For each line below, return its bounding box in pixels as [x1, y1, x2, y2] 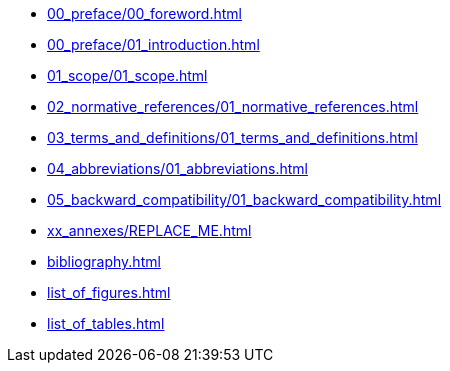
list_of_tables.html [47, 315, 165, 332]
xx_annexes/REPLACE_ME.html [47, 222, 252, 239]
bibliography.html [47, 253, 161, 270]
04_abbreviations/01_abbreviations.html [47, 160, 308, 177]
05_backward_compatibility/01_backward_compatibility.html [47, 191, 442, 208]
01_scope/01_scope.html [47, 67, 208, 84]
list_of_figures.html [47, 284, 171, 301]
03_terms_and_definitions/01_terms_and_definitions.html [47, 129, 418, 146]
